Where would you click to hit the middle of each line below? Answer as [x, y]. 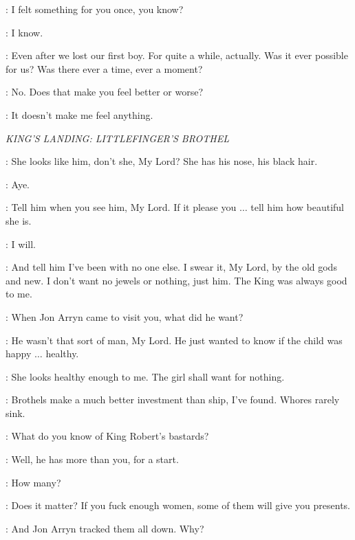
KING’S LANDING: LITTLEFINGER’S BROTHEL [117, 138]
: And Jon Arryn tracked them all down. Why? [105, 528]
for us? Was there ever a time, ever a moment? [104, 68]
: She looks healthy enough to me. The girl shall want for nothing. [145, 376]
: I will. [21, 244]
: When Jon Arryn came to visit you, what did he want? [125, 316]
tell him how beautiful [297, 207]
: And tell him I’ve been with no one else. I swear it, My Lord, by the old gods [171, 267]
